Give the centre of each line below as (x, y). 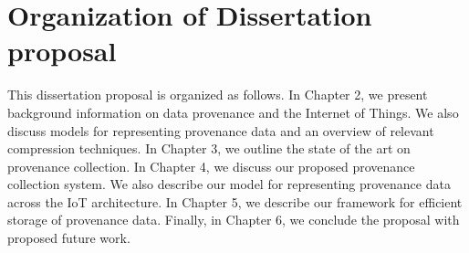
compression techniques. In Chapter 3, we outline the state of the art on (209, 148)
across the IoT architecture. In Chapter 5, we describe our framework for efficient (235, 201)
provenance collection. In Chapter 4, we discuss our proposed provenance (211, 166)
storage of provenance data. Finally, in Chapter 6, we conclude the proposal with (234, 220)
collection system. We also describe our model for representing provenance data (229, 184)
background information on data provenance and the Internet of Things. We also (233, 112)
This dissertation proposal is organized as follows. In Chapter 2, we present (218, 95)
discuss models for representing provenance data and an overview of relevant (221, 130)
